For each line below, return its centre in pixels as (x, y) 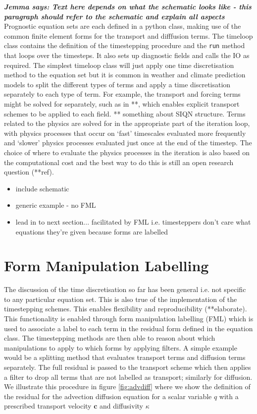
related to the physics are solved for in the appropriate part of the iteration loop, (127, 123)
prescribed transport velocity (48, 406)
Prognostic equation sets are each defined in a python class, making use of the (123, 26)
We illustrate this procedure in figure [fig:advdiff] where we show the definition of (127, 386)
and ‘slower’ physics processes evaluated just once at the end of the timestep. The (128, 143)
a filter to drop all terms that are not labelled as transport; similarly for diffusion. (128, 377)
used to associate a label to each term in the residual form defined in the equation (128, 328)
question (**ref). (29, 172)
